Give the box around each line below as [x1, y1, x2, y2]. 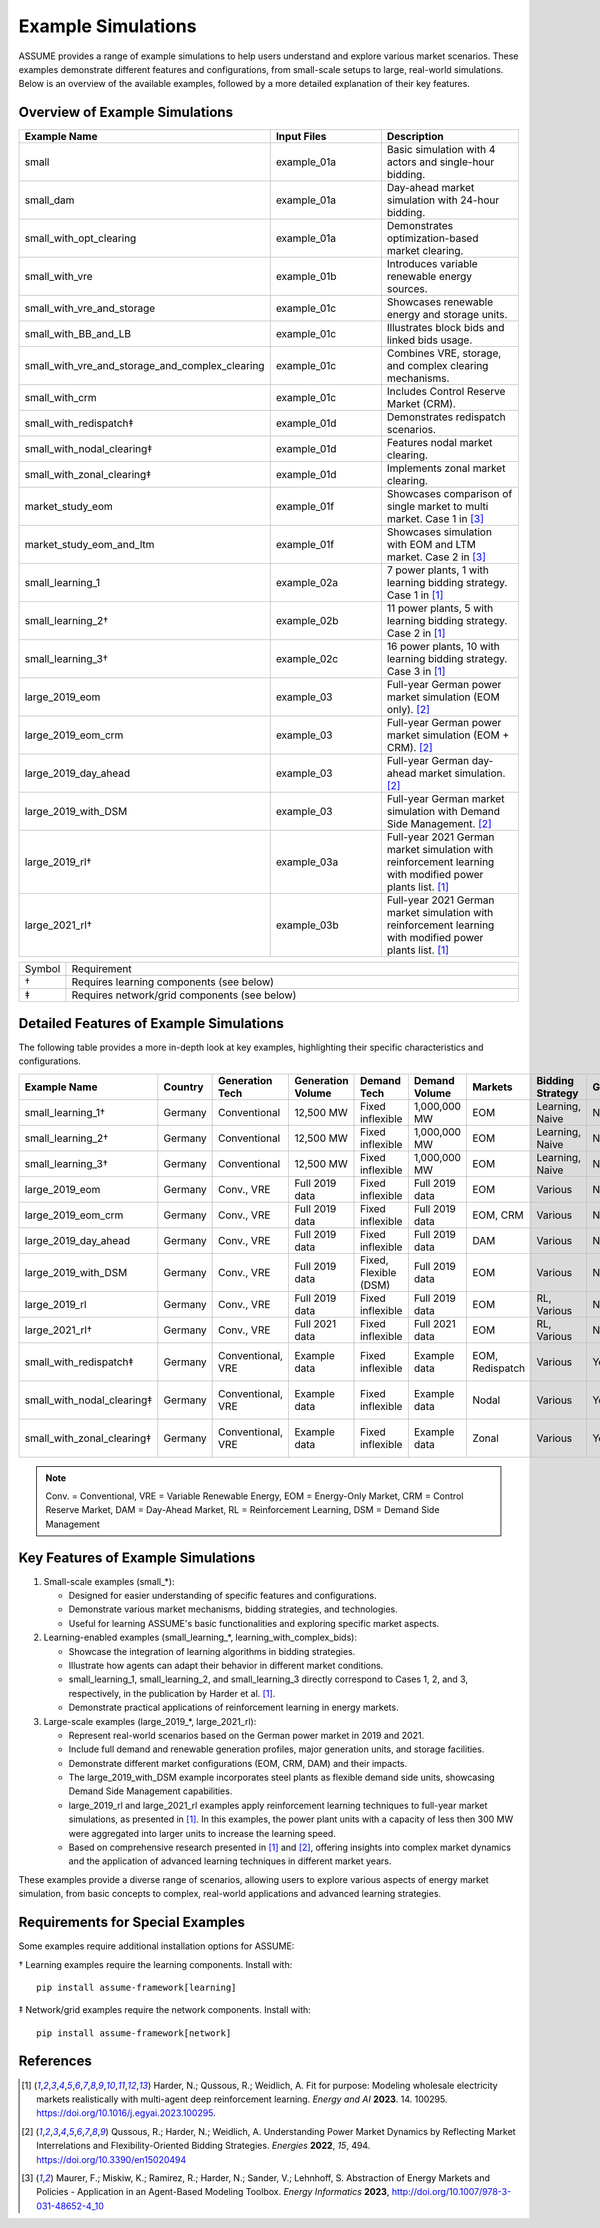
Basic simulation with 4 [386, 143, 496, 157]
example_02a [275, 576, 339, 590]
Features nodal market [386, 436, 493, 450]
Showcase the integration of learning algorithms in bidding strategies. [68, 1645, 356, 1657]
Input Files [275, 130, 327, 144]
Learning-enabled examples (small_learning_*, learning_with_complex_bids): [43, 1631, 357, 1644]
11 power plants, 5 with [386, 601, 494, 615]
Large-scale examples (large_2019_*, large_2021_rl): [43, 1715, 257, 1727]
